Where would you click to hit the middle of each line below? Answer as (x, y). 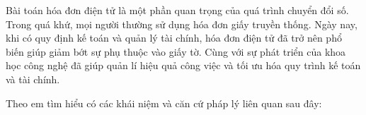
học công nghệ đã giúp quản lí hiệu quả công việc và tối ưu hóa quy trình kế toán (183, 65)
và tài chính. (33, 79)
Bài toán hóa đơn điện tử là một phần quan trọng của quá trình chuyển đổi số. (177, 10)
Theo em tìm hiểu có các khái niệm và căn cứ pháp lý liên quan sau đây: (164, 103)
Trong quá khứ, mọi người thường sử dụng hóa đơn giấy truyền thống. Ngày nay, (182, 24)
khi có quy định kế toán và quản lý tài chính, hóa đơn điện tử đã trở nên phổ (174, 38)
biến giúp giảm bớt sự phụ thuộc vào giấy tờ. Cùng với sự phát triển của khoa (176, 51)
